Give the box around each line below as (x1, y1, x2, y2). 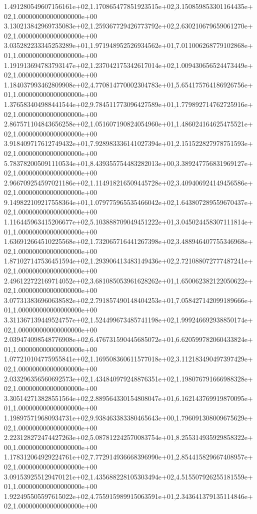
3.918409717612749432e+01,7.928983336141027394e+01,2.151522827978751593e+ (4, 138, 253, 148)
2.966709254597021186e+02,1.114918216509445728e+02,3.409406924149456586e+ (4, 177, 253, 187)
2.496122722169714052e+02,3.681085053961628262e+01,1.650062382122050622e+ (4, 275, 253, 285)
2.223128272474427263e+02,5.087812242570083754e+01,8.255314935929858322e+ (4, 432, 253, 442)
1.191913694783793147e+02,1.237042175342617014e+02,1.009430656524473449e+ (4, 59, 253, 70)
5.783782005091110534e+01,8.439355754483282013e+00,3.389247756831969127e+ (4, 157, 253, 168)
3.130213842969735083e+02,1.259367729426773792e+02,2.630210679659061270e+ (4, 20, 253, 31)
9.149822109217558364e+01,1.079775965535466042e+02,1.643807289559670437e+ (4, 196, 253, 207)
